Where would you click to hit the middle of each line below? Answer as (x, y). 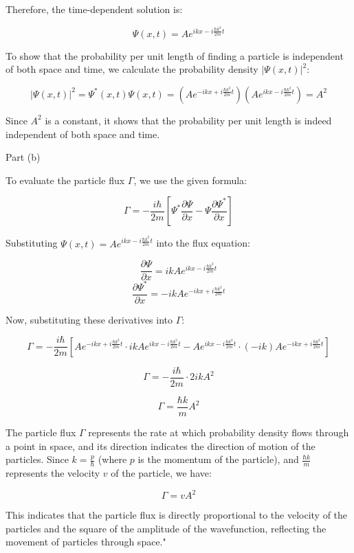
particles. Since (37, 459)
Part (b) (23, 157)
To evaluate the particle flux (65, 180)
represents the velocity (53, 472)
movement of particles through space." (86, 542)
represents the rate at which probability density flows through (219, 432)
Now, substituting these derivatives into (89, 319)
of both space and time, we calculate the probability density (132, 69)
